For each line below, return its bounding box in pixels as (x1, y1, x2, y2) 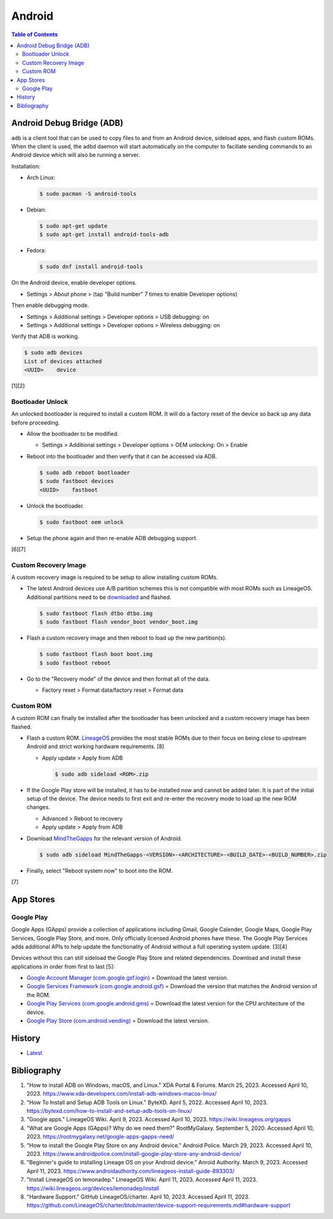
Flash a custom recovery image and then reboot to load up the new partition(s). (26, 634, 226, 641)
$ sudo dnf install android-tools (39, 263, 143, 270)
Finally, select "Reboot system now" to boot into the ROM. (26, 867, 173, 874)
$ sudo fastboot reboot (39, 659, 111, 666)
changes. (26, 803, 50, 811)
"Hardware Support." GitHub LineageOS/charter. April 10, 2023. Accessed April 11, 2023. (26, 1193, 250, 1200)
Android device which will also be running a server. (11, 151, 140, 159)
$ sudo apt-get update (39, 223, 108, 230)
